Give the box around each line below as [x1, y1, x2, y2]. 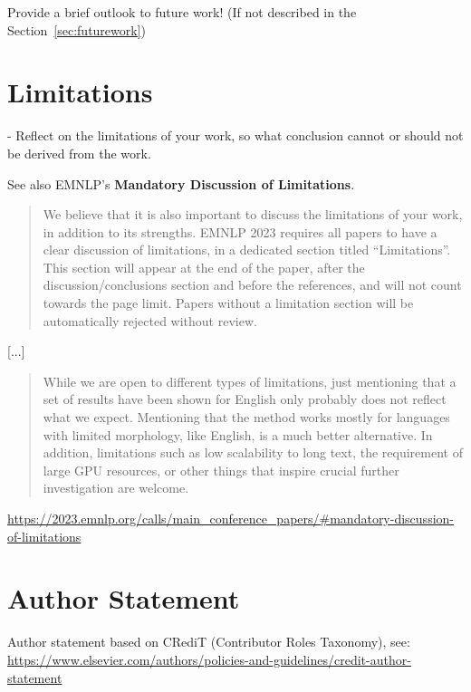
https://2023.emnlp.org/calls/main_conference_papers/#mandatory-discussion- [7, 509, 454, 527]
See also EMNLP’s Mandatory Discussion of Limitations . [7, 174, 355, 193]
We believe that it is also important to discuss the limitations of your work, [43, 205, 463, 224]
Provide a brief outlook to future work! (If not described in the [7, 3, 357, 21]
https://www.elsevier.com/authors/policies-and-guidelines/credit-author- [7, 649, 411, 668]
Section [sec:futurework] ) [7, 20, 147, 39]
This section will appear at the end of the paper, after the [43, 257, 365, 276]
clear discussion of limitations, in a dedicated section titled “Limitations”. [43, 240, 451, 259]
